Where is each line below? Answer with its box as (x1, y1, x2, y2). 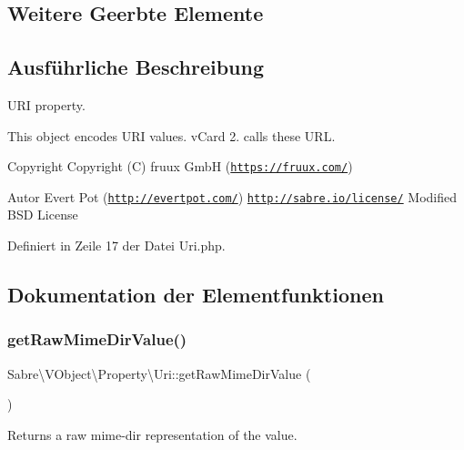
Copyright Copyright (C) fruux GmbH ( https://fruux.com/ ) (7, 157, 353, 176)
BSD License (7, 205, 78, 224)
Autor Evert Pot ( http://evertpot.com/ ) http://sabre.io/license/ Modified (7, 187, 458, 206)
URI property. (7, 95, 86, 114)
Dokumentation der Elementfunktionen (7, 281, 384, 309)
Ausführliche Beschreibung (7, 53, 264, 81)
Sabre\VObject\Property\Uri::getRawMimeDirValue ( (7, 363, 311, 383)
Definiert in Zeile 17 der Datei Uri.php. (7, 236, 226, 255)
